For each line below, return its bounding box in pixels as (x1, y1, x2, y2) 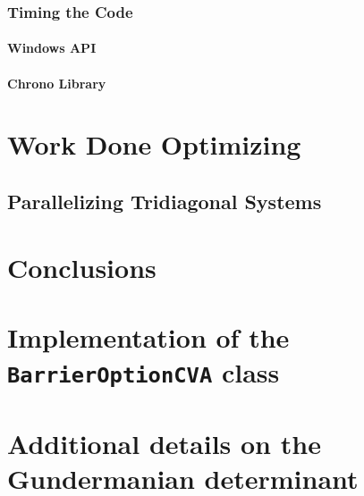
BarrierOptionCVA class (7, 354, 280, 391)
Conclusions (7, 248, 157, 285)
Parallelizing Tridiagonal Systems (7, 187, 322, 214)
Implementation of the (7, 318, 290, 355)
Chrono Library (7, 73, 106, 92)
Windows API (7, 38, 97, 57)
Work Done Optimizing (7, 126, 301, 163)
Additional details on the (7, 425, 321, 461)
